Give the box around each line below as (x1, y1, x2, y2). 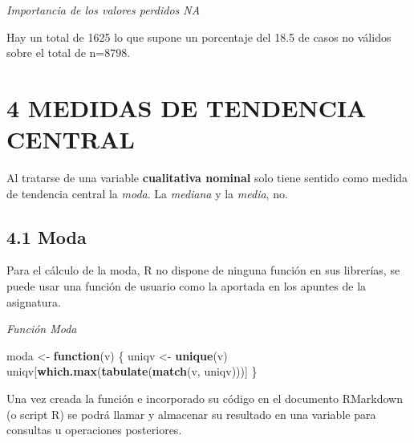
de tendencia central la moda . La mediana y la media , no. (6, 185, 288, 201)
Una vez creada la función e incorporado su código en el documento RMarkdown (6, 390, 403, 407)
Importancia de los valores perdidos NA (6, 2, 201, 18)
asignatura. (6, 293, 61, 310)
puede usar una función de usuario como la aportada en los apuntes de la (6, 278, 367, 295)
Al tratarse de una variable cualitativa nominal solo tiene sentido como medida (6, 169, 408, 186)
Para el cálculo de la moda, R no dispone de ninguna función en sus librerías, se (6, 262, 400, 278)
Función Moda (6, 320, 77, 337)
